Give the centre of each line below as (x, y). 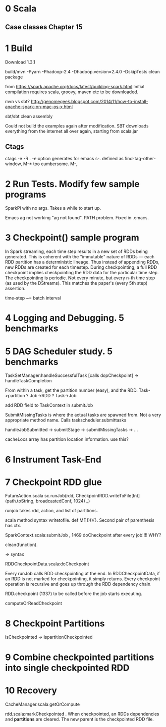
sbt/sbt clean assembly (29, 116)
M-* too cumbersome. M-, (50, 164)
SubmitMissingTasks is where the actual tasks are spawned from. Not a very (83, 415)
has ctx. (13, 526)
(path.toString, (20, 501)
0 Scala (21, 9)
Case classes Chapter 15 (44, 27)
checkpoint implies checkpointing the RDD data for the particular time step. (82, 273)
